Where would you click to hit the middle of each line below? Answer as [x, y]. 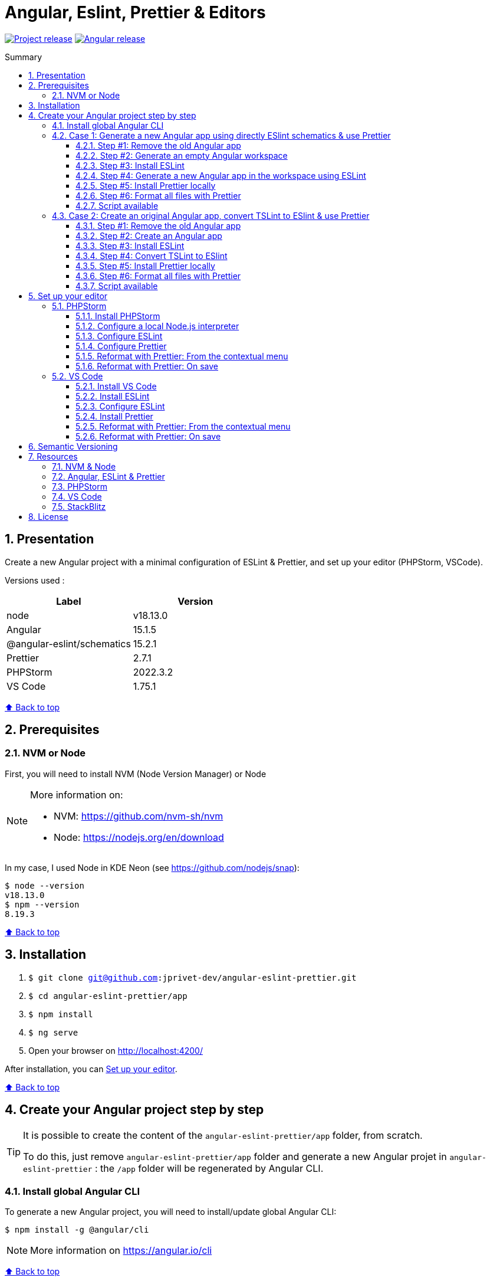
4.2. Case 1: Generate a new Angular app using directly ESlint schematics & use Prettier [221, 135]
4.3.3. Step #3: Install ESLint [130, 245]
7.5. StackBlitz [79, 506]
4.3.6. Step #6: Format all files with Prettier [158, 276]
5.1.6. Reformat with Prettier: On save [147, 366]
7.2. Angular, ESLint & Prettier [108, 476]
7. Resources [53, 456]
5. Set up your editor [68, 296]
